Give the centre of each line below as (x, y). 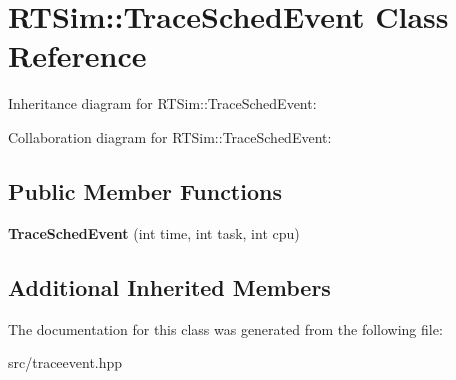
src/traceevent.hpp (65, 362)
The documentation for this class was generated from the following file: (225, 328)
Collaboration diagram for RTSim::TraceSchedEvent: (170, 136)
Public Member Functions (145, 190)
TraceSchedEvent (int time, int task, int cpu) (154, 232)
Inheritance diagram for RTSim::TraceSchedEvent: (162, 103)
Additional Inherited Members (169, 286)
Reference (77, 55)
